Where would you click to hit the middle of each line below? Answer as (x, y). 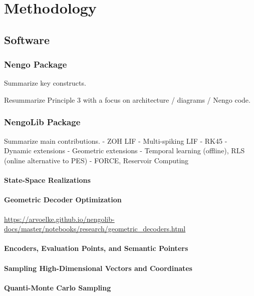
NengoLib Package (42, 122)
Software (27, 39)
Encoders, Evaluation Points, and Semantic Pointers (96, 248)
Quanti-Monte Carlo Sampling (58, 287)
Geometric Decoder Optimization (63, 200)
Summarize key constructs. (45, 83)
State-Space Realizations (47, 180)
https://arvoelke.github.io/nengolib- (59, 219)
